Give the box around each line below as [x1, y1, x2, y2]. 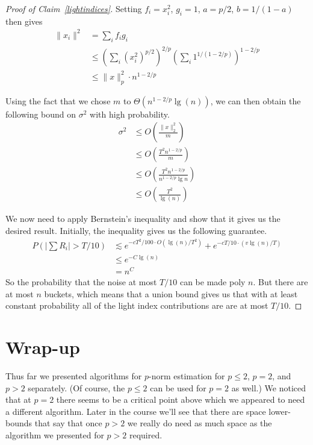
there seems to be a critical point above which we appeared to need [56, 393, 305, 406]
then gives [5, 14, 43, 27]
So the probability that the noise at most [5, 276, 157, 288]
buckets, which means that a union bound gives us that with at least [44, 287, 298, 300]
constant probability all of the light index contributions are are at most [5, 299, 268, 312]
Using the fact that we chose [5, 94, 111, 107]
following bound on [5, 107, 76, 120]
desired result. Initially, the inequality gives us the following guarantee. [5, 224, 267, 236]
